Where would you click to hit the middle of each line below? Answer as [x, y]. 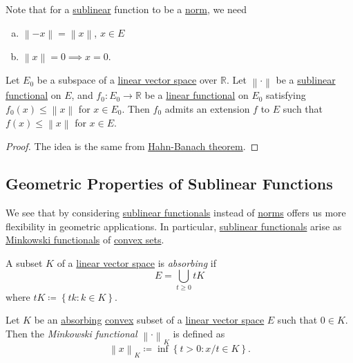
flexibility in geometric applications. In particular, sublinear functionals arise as [174, 226]
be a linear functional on [197, 95]
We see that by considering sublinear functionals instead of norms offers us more [176, 212]
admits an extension [207, 108]
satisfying [286, 95]
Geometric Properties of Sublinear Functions [169, 184]
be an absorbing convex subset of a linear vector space [149, 320]
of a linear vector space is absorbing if [136, 262]
